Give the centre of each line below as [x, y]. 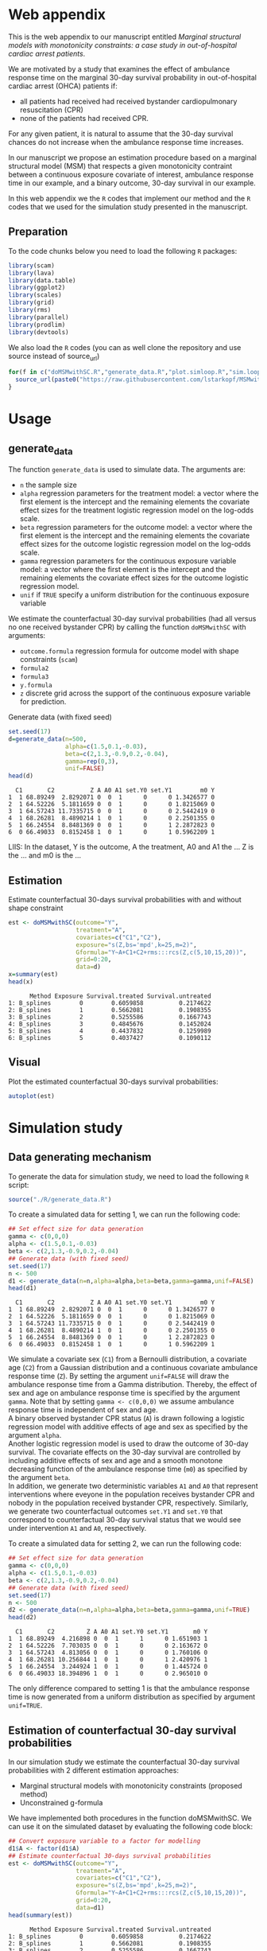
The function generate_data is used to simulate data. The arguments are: [127, 469]
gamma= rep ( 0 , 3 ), [92, 761]
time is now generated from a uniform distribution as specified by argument [132, 1697]
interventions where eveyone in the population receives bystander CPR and [132, 1494]
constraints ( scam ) [48, 660]
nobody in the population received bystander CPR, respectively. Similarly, [128, 1503]
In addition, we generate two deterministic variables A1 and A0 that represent [133, 1486]
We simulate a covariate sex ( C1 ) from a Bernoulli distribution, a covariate [128, 1359]
